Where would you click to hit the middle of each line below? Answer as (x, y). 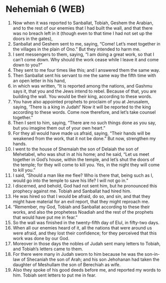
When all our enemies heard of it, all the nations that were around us (82, 228)
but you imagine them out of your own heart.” (59, 128)
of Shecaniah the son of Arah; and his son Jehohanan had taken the (90, 259)
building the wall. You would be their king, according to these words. (83, 96)
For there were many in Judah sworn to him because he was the (78, 254)
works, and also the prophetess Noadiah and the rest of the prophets (83, 212)
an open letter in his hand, (39, 81)
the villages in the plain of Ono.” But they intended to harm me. (77, 49)
